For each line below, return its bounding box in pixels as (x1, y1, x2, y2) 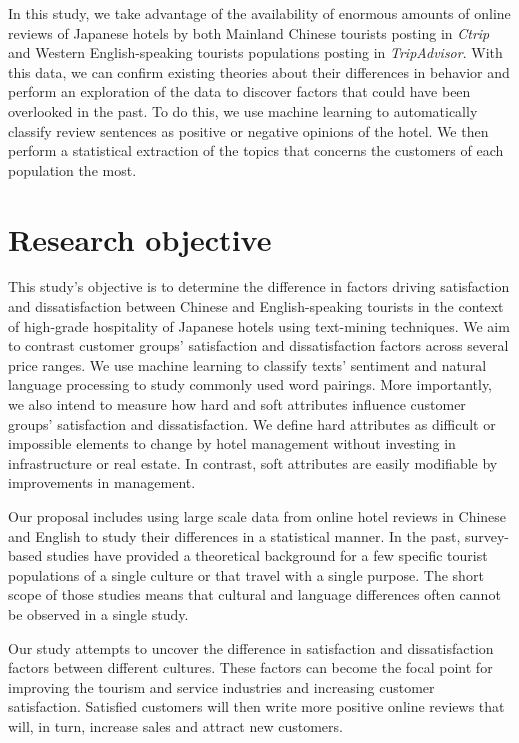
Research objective (8, 218, 272, 259)
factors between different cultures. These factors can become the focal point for (8, 657, 493, 678)
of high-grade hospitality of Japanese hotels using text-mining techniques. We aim (8, 315, 510, 336)
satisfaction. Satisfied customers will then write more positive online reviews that (8, 696, 505, 717)
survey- (464, 525, 510, 546)
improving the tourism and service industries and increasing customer (8, 676, 435, 697)
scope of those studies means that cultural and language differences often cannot (8, 584, 501, 605)
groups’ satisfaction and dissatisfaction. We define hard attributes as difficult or (8, 413, 496, 434)
